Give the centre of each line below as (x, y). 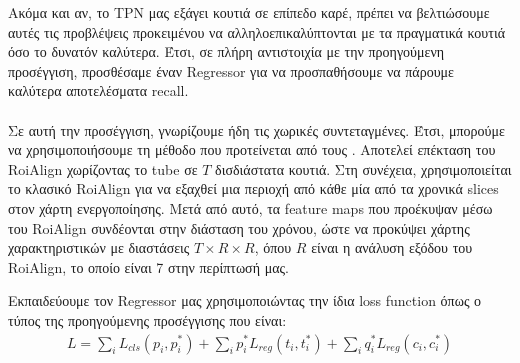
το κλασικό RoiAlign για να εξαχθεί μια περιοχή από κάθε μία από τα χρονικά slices (253, 188)
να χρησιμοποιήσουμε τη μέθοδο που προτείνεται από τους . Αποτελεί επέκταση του (252, 149)
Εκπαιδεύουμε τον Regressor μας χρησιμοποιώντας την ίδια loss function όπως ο (245, 300)
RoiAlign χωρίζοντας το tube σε (103, 168)
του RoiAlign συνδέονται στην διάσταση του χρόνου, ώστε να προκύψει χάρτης (239, 227)
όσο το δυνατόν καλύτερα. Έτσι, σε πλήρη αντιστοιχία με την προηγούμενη (226, 51)
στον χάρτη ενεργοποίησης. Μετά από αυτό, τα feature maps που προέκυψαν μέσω (250, 207)
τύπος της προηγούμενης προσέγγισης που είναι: (147, 319)
